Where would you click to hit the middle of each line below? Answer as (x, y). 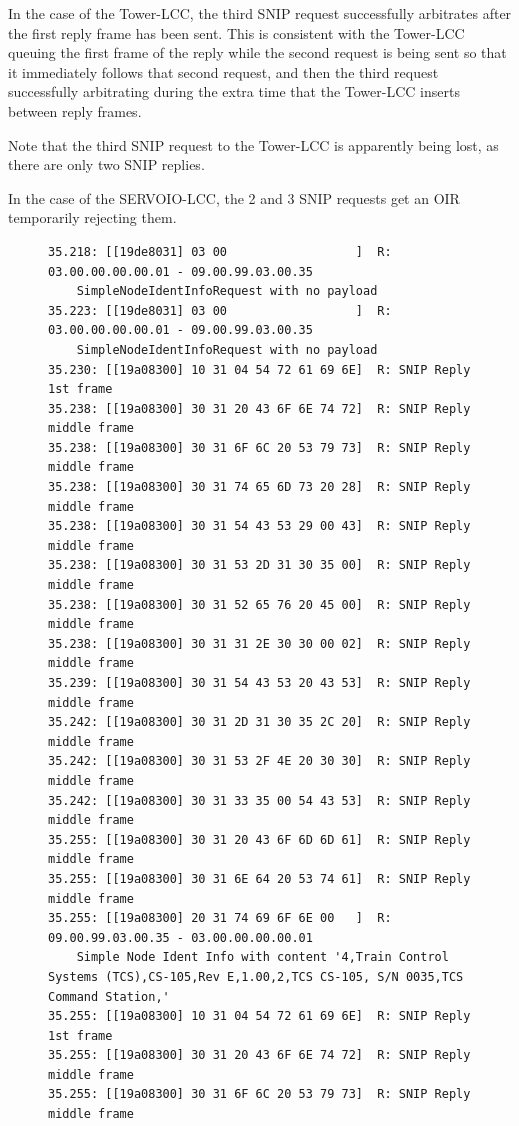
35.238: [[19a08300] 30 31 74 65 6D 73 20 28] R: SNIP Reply (259, 487)
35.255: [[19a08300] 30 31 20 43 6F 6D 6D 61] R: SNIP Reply (259, 839)
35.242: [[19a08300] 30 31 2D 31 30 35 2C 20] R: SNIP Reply (259, 722)
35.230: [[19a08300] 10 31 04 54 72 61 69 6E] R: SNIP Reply (259, 369)
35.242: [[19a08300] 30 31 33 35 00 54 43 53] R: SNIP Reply (259, 800)
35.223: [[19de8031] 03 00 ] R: (220, 310)
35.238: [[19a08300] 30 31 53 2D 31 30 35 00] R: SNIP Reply (259, 565)
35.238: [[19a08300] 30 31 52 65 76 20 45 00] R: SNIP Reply (259, 604)
